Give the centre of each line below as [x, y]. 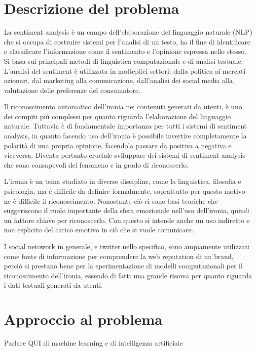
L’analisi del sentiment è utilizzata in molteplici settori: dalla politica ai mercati [125, 70]
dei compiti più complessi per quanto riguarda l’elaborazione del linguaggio [118, 116]
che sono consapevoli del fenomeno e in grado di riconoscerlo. [96, 164]
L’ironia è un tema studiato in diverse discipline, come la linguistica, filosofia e [123, 181]
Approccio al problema [83, 319]
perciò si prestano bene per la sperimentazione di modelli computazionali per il [123, 266]
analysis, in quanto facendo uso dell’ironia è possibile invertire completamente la [125, 136]
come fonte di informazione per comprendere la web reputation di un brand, [119, 256]
